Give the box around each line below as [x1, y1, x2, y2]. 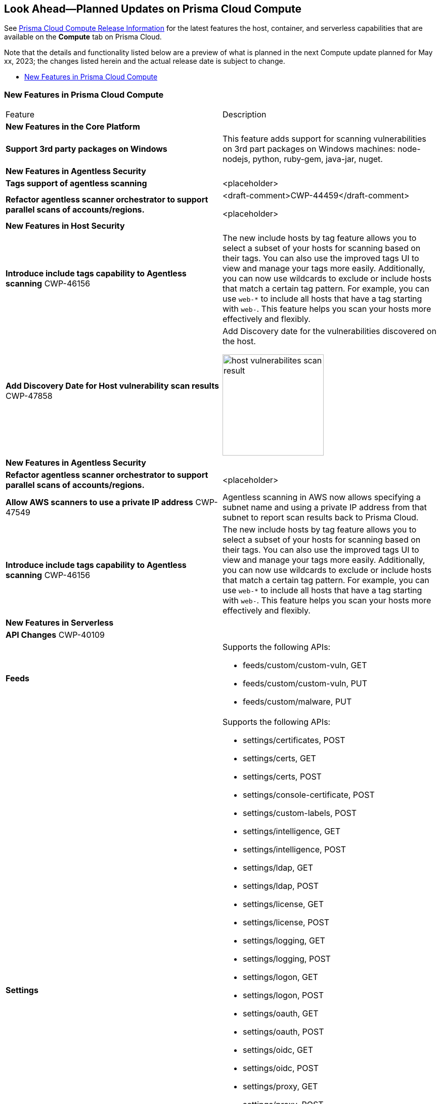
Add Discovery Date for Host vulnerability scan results [6, 381, 219, 391]
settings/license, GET [243, 899, 324, 910]
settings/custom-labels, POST [243, 808, 357, 819]
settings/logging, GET [243, 935, 325, 946]
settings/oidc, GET [243, 1045, 313, 1055]
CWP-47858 [6, 391, 53, 401]
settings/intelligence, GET [243, 826, 341, 837]
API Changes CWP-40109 [6, 630, 105, 640]
